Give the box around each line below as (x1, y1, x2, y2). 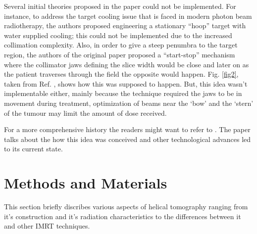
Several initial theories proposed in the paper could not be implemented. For (4, 1, 236, 11)
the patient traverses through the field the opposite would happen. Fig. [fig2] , (4, 69, 239, 79)
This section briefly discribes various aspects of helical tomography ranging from (4, 201, 248, 212)
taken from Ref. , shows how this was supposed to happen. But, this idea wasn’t (4, 78, 248, 89)
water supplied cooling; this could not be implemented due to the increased (4, 30, 232, 40)
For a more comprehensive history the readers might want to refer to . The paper (4, 124, 251, 135)
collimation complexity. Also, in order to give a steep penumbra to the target (4, 40, 238, 50)
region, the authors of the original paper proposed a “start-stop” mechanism (4, 49, 235, 59)
